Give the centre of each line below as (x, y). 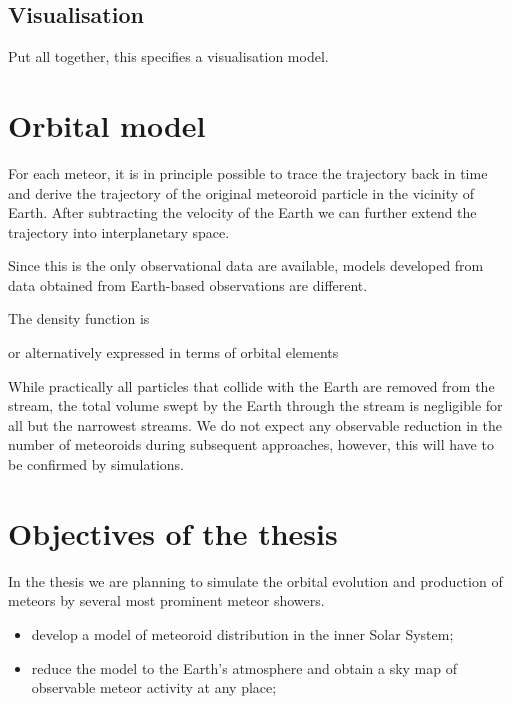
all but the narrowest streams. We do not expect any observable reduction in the (255, 424)
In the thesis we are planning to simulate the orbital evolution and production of (255, 580)
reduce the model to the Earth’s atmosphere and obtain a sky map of (244, 667)
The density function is (79, 318)
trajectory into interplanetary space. (119, 231)
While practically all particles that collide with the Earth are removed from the (251, 385)
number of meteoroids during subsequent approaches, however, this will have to (251, 444)
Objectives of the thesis (173, 532)
